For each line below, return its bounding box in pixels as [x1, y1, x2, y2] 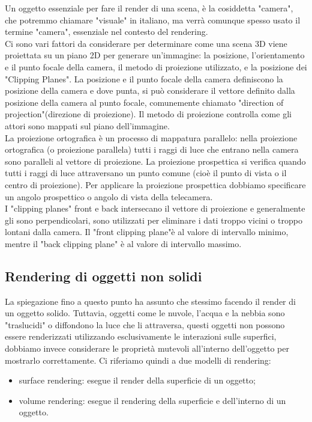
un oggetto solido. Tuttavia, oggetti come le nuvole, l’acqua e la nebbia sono [5, 307, 285, 319]
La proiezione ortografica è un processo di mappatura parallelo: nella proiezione [5, 131, 298, 144]
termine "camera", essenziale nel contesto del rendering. [5, 25, 208, 38]
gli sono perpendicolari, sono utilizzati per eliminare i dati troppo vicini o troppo [5, 213, 302, 226]
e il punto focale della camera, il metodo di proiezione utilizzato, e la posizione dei [5, 60, 307, 73]
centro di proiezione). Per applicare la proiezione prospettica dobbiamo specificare [5, 178, 306, 191]
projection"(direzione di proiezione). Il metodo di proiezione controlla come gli [5, 108, 292, 120]
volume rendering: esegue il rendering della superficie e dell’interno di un [19, 394, 286, 406]
